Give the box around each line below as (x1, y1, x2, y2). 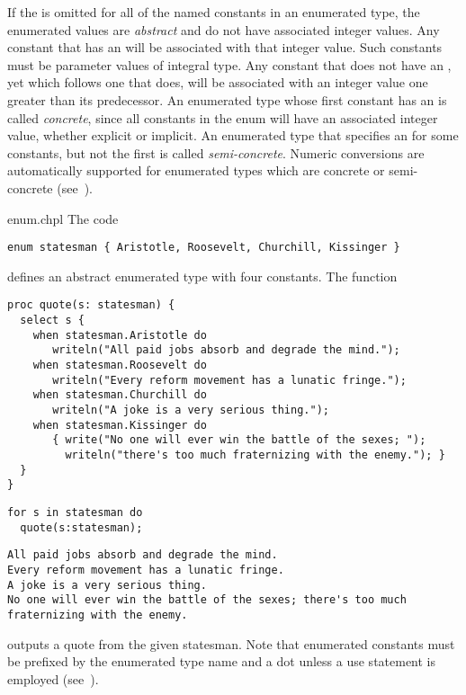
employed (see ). (7, 669, 99, 688)
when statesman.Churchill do (32, 388, 207, 402)
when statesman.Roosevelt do (32, 359, 207, 371)
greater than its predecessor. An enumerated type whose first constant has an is (7, 90, 447, 109)
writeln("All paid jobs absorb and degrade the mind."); (52, 343, 400, 357)
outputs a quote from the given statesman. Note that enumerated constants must (7, 634, 455, 653)
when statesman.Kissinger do (32, 418, 207, 432)
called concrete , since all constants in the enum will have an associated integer (7, 108, 438, 127)
